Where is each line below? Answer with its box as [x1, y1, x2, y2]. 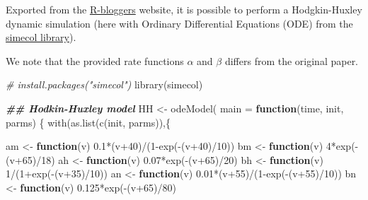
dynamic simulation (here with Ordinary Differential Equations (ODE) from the [6, 16, 353, 30]
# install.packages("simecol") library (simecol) [6, 77, 203, 92]
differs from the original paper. [224, 53, 359, 68]
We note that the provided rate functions [6, 53, 184, 68]
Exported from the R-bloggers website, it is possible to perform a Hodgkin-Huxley [6, 2, 362, 16]
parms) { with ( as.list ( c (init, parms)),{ [6, 114, 171, 129]
